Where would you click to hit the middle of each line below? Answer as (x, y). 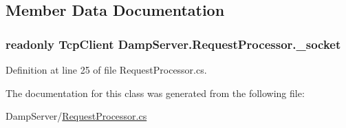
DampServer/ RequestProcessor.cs (76, 116)
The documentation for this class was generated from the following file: (155, 93)
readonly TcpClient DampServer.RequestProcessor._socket (173, 44)
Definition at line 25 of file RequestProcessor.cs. (106, 70)
